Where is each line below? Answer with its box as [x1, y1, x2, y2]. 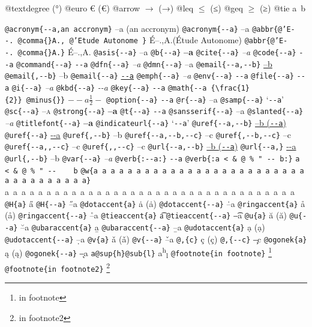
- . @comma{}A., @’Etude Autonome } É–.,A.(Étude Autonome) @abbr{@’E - [5, 34, 288, 46]
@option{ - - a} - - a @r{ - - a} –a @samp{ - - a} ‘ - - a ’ [106, 92, 284, 105]
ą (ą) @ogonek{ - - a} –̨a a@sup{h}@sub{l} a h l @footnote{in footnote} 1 [5, 245, 272, 260]
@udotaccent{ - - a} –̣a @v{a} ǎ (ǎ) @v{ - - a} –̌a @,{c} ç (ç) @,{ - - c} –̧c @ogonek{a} [5, 232, 307, 245]
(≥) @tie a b [259, 2, 306, 14]
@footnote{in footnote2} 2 [5, 260, 110, 274]
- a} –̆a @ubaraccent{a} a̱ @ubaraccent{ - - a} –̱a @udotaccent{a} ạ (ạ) [5, 220, 265, 233]
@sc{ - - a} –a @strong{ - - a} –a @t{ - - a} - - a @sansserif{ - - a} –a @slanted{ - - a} [5, 104, 304, 117]
